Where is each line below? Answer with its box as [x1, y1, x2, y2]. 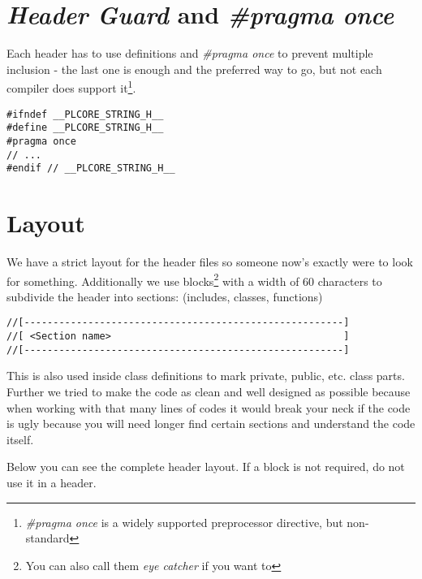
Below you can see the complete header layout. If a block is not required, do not [6, 458, 405, 475]
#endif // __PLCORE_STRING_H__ [6, 162, 175, 175]
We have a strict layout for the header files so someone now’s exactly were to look [6, 253, 413, 270]
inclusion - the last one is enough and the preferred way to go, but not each [6, 60, 382, 77]
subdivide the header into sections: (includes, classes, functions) [6, 287, 323, 305]
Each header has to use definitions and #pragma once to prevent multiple [6, 45, 373, 62]
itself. [6, 430, 34, 447]
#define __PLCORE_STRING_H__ [6, 122, 164, 134]
